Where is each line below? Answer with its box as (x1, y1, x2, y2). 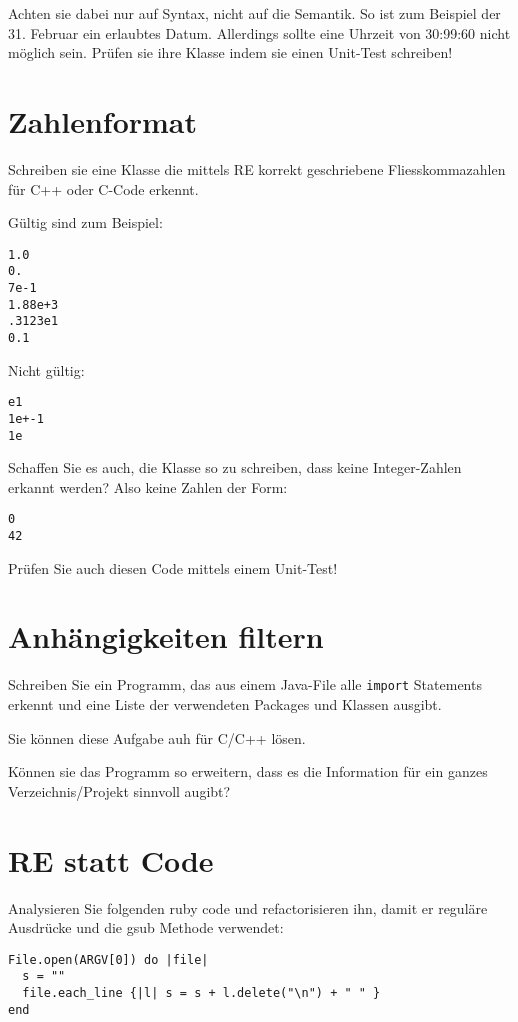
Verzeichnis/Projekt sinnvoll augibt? (8, 780, 231, 801)
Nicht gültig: (8, 359, 85, 380)
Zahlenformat (8, 100, 198, 141)
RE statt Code (8, 839, 214, 880)
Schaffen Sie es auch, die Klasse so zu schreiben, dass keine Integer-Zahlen (8, 457, 462, 478)
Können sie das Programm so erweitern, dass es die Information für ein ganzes (8, 761, 488, 782)
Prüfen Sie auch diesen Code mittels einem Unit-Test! (8, 557, 338, 578)
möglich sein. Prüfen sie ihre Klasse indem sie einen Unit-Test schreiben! (8, 42, 453, 63)
